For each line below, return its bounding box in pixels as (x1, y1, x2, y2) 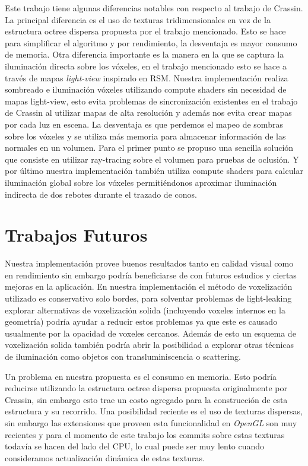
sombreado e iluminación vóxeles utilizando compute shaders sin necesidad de (5, 83, 287, 96)
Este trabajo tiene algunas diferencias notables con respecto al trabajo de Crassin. (5, 2, 303, 14)
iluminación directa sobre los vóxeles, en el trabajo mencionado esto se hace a (5, 59, 287, 72)
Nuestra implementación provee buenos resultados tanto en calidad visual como (5, 257, 294, 270)
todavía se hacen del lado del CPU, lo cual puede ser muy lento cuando (5, 440, 265, 452)
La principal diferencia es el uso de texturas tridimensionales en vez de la (5, 13, 271, 26)
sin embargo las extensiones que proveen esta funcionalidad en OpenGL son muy (5, 416, 297, 429)
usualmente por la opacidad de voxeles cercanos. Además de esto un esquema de (5, 326, 296, 339)
